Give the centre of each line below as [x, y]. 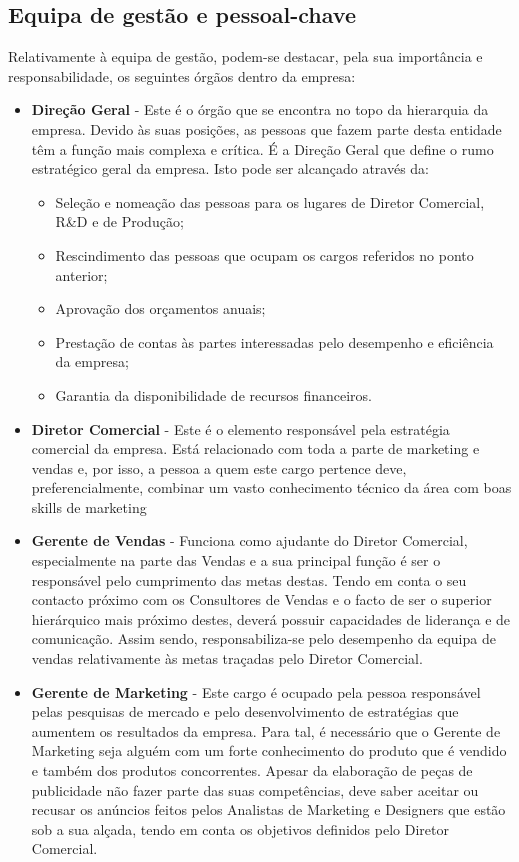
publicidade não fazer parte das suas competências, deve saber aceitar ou [255, 789]
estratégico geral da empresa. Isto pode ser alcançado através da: [230, 168]
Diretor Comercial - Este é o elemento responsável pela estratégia [240, 428]
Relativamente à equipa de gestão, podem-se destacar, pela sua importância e [245, 56]
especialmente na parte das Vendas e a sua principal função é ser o [236, 560]
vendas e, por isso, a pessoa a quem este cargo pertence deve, [219, 467]
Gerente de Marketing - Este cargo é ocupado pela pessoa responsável [256, 691]
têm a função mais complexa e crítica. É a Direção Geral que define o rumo [262, 148]
